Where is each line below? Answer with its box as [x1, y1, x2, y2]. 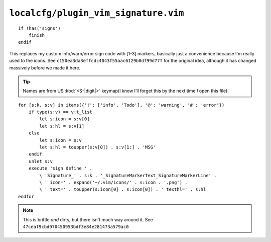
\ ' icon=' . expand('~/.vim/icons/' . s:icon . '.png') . [39, 179, 188, 185]
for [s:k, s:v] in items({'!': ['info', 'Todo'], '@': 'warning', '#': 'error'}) [18, 102, 225, 108]
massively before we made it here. [9, 64, 81, 70]
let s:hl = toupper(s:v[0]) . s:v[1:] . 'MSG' [39, 144, 156, 150]
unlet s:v [28, 158, 53, 164]
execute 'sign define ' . [28, 166, 93, 171]
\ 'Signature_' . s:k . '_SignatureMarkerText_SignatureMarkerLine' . [39, 173, 217, 178]
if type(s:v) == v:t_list [28, 109, 93, 115]
